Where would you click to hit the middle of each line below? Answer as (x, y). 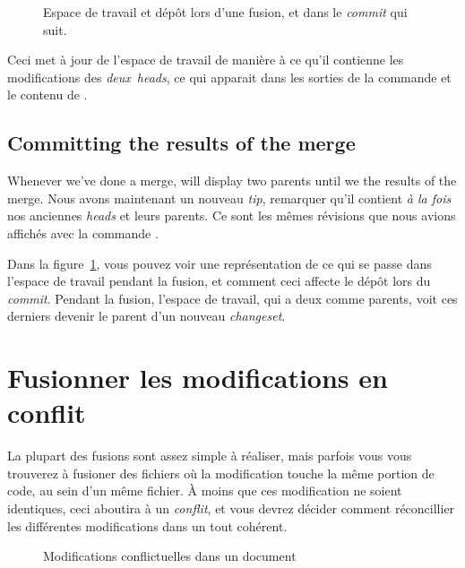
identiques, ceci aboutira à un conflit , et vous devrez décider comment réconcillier (231, 508)
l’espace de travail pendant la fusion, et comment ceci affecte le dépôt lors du (219, 281)
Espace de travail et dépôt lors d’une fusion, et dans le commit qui (225, 12)
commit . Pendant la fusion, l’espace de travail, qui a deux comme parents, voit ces (232, 298)
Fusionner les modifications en (198, 378)
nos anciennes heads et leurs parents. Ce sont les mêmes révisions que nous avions (232, 215)
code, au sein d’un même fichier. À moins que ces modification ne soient (205, 491)
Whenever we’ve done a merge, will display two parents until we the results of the (232, 181)
